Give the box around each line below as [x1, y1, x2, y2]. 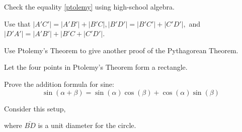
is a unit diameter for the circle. [38, 120, 136, 130]
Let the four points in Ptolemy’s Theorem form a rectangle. [4, 62, 188, 72]
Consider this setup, [4, 103, 66, 113]
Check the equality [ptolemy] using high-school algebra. [4, 2, 175, 12]
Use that [4, 18, 31, 29]
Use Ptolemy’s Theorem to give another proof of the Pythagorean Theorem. [4, 45, 238, 55]
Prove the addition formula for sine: [4, 78, 114, 89]
